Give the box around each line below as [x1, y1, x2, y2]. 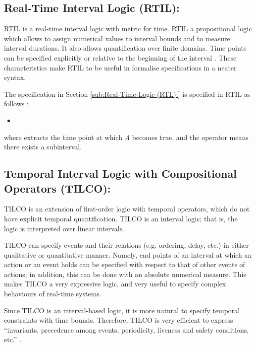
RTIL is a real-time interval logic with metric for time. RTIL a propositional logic [4, 23, 252, 34]
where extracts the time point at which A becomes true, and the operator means [4, 132, 249, 142]
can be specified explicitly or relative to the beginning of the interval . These [4, 52, 237, 63]
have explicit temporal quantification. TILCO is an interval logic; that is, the [4, 213, 238, 223]
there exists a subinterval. [4, 141, 82, 152]
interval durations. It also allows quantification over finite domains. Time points [4, 43, 247, 53]
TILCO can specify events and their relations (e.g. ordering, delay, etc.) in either [4, 240, 249, 250]
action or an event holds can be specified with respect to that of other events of [4, 259, 245, 270]
